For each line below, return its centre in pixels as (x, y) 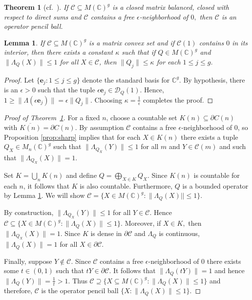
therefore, (18, 290)
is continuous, (179, 233)
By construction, (29, 212)
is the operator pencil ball (80, 290)
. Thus (78, 280)
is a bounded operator (215, 185)
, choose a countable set (142, 118)
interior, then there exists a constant (59, 52)
